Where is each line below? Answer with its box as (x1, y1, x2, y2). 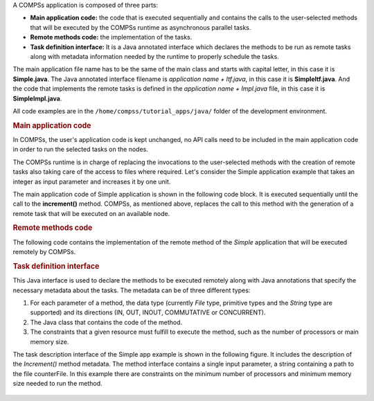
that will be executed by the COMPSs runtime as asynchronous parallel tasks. (30, 23, 251, 31)
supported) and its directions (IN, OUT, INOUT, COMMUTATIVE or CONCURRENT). (30, 308, 266, 317)
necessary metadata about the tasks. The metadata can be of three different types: (12, 286, 251, 294)
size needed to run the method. (12, 380, 103, 388)
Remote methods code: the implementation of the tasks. (30, 33, 193, 42)
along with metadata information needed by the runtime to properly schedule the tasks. (30, 52, 280, 60)
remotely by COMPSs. (12, 248, 76, 256)
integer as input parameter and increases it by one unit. (12, 177, 171, 186)
